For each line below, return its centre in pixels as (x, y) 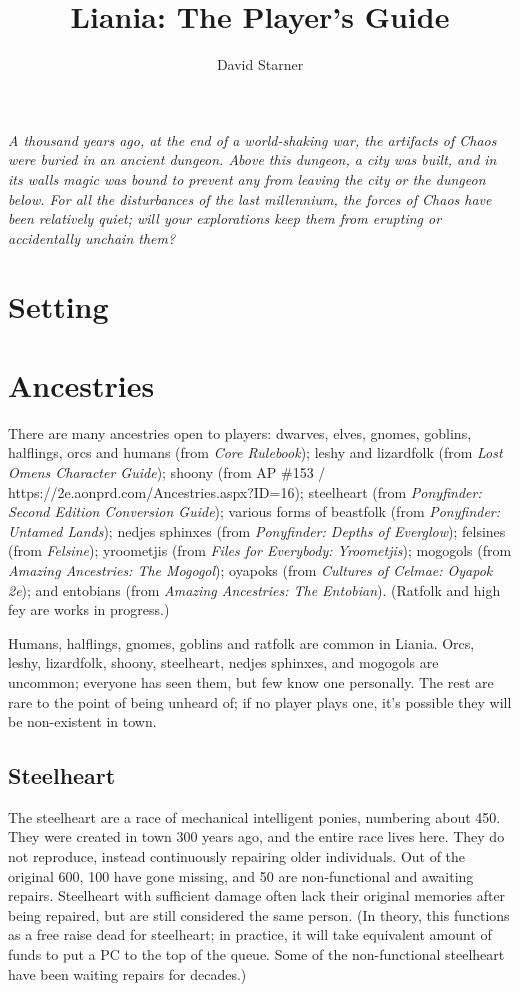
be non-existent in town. (82, 721)
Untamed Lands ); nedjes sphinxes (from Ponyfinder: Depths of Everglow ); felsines (257, 530)
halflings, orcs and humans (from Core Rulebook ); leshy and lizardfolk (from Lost (255, 452)
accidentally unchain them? (92, 237)
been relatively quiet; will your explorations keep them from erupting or (225, 218)
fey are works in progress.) (89, 609)
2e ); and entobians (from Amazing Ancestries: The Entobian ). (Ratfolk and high (254, 589)
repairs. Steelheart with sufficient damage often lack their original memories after (257, 895)
